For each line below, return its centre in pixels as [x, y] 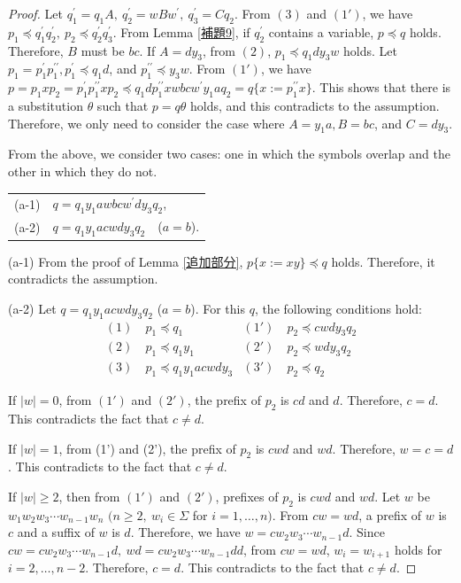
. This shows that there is [381, 87]
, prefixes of [247, 496]
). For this [218, 308]
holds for [418, 549]
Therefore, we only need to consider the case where [146, 123]
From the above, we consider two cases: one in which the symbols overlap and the [229, 154]
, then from [89, 496]
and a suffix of [56, 532]
